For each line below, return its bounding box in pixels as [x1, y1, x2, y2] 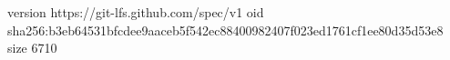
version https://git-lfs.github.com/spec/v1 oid [7, 3, 264, 21]
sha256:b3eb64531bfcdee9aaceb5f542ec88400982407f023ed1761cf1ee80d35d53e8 [7, 20, 444, 39]
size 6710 [7, 38, 57, 57]
